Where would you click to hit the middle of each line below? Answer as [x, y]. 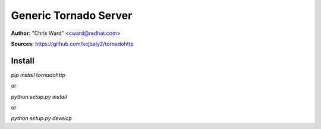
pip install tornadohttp [38, 75]
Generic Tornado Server [72, 15]
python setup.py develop [42, 118]
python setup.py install [39, 96]
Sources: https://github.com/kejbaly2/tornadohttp [72, 44]
